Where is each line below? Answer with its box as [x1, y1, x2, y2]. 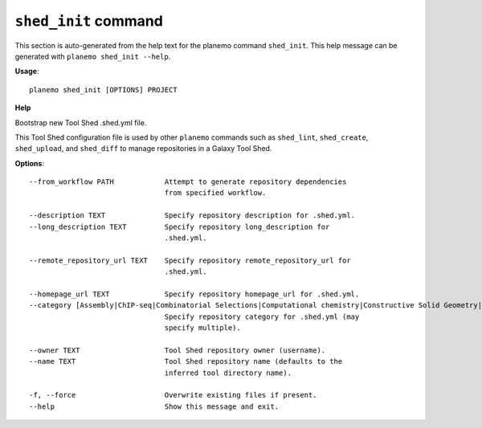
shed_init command [14, 12, 164, 30]
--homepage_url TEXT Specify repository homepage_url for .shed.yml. [29, 289, 360, 299]
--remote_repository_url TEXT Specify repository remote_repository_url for [29, 255, 351, 265]
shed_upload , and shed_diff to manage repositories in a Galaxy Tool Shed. [14, 144, 272, 153]
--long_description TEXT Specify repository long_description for [29, 222, 330, 231]
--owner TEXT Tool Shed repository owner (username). [29, 345, 326, 355]
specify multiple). [164, 324, 241, 332]
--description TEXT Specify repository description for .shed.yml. [29, 211, 356, 220]
